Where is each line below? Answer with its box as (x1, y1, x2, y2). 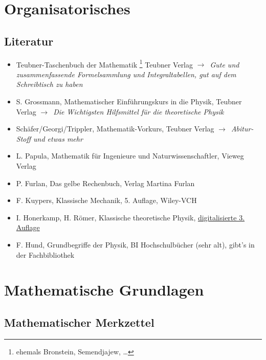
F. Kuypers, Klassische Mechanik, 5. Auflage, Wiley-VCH (16, 195, 197, 206)
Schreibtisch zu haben (16, 79, 83, 89)
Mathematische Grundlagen (4, 279, 204, 300)
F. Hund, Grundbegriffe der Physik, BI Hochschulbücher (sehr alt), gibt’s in (16, 239, 255, 250)
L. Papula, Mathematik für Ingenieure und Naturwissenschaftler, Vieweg (16, 150, 244, 161)
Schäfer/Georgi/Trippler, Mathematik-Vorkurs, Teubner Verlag (16, 123, 214, 134)
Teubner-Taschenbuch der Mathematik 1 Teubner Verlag (16, 57, 193, 70)
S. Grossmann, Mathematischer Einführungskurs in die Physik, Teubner (16, 96, 242, 107)
